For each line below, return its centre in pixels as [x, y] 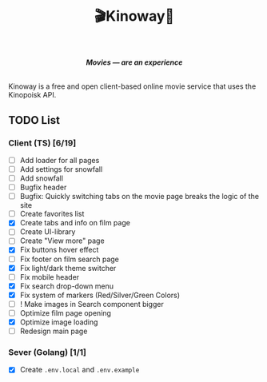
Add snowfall [42, 178]
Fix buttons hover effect [59, 250]
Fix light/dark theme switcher [68, 268]
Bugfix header [43, 187]
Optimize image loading [59, 322]
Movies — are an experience [134, 62]
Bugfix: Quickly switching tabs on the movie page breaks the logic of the [139, 197]
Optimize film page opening [66, 312]
